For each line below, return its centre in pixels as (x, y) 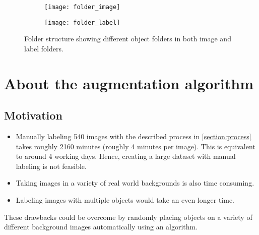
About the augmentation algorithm (129, 83)
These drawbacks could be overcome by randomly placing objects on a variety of (128, 217)
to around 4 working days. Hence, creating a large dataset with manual (126, 156)
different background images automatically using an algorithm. (101, 227)
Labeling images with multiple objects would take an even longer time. (125, 200)
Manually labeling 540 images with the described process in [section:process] (134, 136)
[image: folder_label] (82, 22)
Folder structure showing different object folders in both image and (128, 39)
